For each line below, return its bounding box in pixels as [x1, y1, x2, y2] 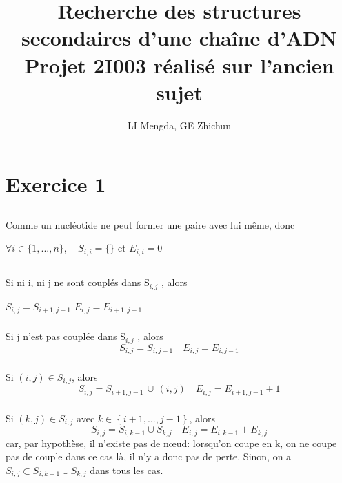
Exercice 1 [6, 170, 106, 198]
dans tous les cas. [90, 462, 163, 477]
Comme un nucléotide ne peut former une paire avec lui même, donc [6, 217, 295, 231]
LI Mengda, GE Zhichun [128, 117, 231, 132]
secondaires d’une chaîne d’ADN [21, 23, 338, 52]
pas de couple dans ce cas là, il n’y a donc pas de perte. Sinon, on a [6, 449, 292, 464]
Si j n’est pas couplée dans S [6, 329, 126, 343]
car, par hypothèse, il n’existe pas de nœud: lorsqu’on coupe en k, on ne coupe [6, 435, 337, 450]
